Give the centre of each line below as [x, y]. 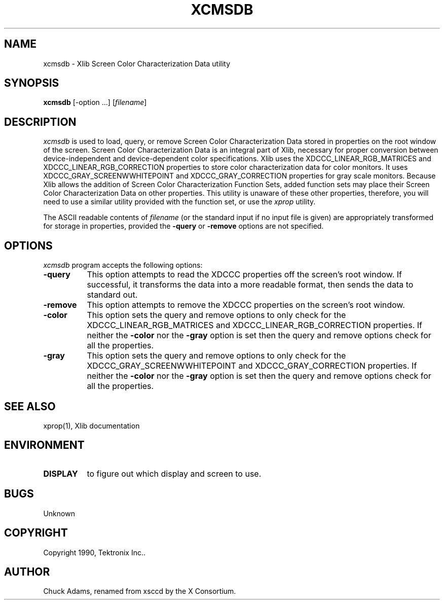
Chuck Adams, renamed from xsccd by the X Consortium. [140, 591]
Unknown [59, 513]
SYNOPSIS [32, 83]
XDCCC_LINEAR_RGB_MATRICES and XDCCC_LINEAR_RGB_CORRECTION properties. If [254, 325]
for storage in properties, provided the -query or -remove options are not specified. [183, 226]
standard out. [112, 295]
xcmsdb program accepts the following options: [123, 265]
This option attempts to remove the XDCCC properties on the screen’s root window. [246, 305]
